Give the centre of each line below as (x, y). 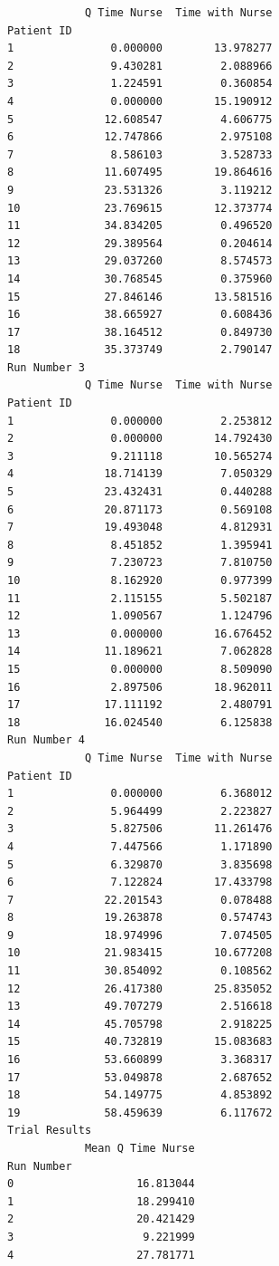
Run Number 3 (46, 367)
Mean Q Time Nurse (139, 1148)
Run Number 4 (46, 740)
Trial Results (50, 1131)
